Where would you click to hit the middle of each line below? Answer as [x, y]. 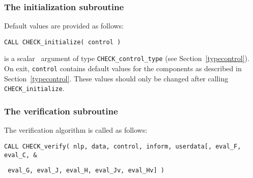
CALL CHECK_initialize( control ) [63, 42]
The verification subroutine [61, 111]
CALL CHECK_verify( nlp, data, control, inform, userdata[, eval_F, [123, 146]
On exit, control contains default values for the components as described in [123, 68]
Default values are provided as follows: [64, 26]
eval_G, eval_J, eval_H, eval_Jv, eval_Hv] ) [86, 171]
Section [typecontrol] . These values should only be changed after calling [116, 78]
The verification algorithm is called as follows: [76, 130]
